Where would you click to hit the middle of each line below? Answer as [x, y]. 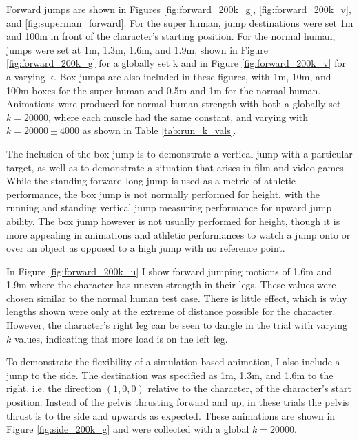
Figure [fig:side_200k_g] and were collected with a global [128, 429]
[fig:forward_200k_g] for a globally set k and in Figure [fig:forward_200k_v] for [176, 63]
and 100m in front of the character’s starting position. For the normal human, [171, 36]
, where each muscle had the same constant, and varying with [178, 117]
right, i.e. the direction [54, 388]
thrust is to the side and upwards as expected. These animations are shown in [171, 415]
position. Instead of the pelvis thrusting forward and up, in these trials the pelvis [178, 402]
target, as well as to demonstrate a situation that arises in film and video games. [176, 167]
